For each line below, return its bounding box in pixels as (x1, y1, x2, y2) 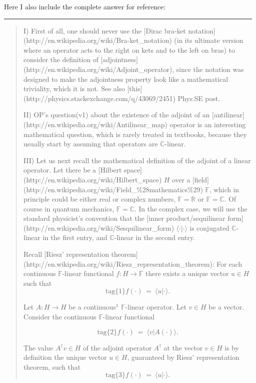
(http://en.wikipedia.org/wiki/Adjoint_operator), (23, 64, 174, 74)
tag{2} (97, 328, 117, 336)
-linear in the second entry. (114, 232, 195, 243)
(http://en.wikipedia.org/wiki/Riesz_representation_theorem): (23, 258, 215, 269)
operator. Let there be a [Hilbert (23, 165, 122, 175)
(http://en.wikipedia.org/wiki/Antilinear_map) (23, 119, 168, 129)
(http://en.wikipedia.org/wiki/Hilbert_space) (23, 174, 162, 184)
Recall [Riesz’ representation (23, 249, 109, 259)
